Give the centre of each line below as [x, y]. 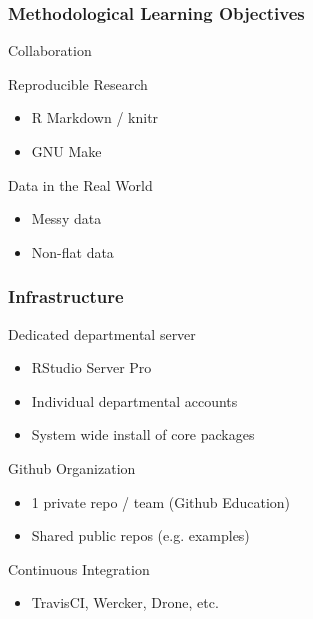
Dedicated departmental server [102, 333]
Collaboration [50, 50]
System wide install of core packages [143, 434]
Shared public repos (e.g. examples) [140, 535]
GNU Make [66, 151]
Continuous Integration [79, 568]
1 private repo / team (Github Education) [161, 501]
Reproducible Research [78, 83]
